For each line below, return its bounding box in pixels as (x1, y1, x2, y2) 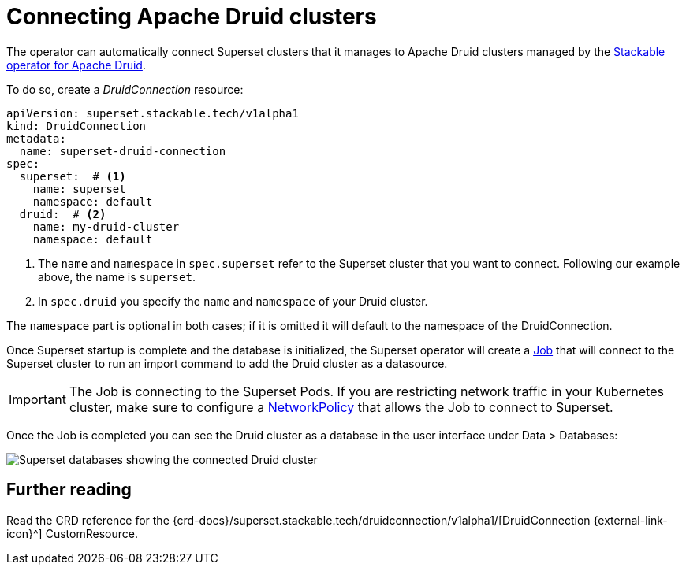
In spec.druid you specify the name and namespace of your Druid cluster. (38, 294, 428, 308)
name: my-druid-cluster (32, 220, 180, 233)
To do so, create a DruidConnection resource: (6, 82, 244, 96)
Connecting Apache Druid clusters (6, 3, 377, 30)
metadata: (6, 132, 66, 145)
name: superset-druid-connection (19, 144, 226, 158)
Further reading (6, 480, 132, 500)
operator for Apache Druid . (6, 57, 146, 72)
